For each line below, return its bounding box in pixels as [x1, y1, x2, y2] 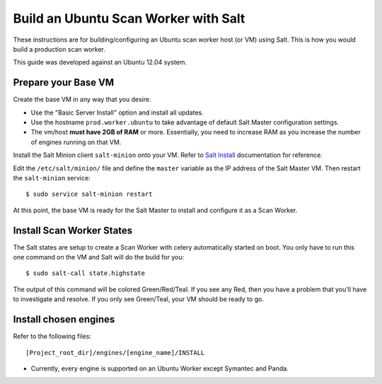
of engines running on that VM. [30, 138, 122, 146]
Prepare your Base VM [13, 76, 115, 88]
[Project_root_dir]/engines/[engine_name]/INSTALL [25, 349, 205, 356]
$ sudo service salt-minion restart [25, 190, 153, 198]
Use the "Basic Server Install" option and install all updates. [30, 108, 204, 117]
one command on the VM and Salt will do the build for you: [13, 253, 184, 262]
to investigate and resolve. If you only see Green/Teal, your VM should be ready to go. [13, 295, 265, 303]
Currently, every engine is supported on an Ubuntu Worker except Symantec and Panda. [30, 364, 289, 373]
